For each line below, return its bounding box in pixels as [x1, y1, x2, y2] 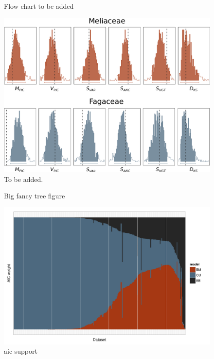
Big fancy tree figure [4, 190, 65, 200]
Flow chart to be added [4, 1, 74, 11]
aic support [4, 346, 37, 356]
